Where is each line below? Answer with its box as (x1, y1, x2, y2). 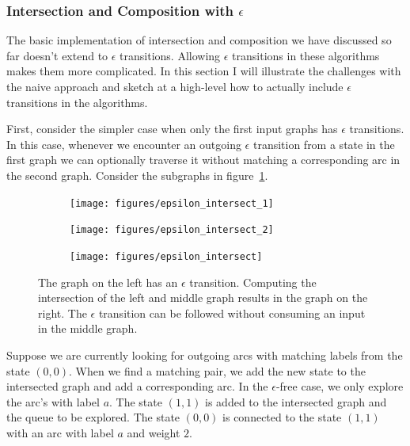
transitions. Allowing (120, 47, 221, 63)
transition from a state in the (252, 135, 395, 152)
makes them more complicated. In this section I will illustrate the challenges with (6, 63, 401, 79)
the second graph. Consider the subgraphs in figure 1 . (6, 166, 268, 183)
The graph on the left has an (38, 273, 178, 290)
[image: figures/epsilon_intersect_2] (70, 224, 274, 236)
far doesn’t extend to (6, 47, 108, 63)
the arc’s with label (6, 393, 100, 410)
